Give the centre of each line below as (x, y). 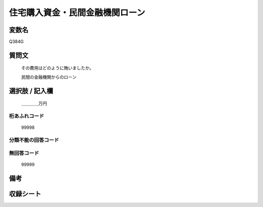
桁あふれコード (27, 116)
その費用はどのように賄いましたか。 (57, 68)
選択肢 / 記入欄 (31, 91)
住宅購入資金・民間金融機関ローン (77, 13)
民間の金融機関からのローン (49, 77)
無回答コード (24, 153)
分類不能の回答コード (34, 140)
